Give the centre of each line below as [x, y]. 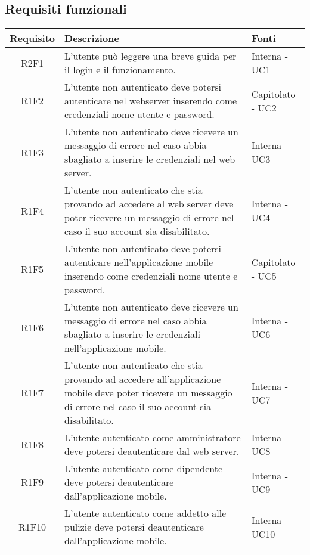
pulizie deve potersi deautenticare [134, 527]
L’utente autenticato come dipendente [144, 469]
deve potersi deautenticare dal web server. [152, 451]
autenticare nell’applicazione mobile [139, 262]
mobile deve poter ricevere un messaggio [148, 393]
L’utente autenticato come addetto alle [145, 513]
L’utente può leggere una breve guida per [151, 56]
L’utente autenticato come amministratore [153, 438]
